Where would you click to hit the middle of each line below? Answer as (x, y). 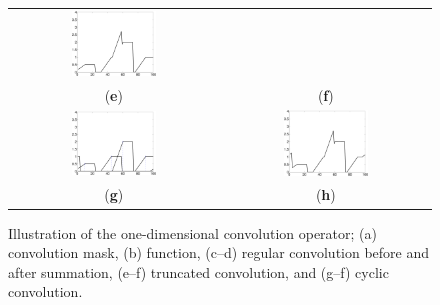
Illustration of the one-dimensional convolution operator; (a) (192, 232)
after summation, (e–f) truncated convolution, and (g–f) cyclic (198, 271)
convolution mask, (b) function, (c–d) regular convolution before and (219, 252)
